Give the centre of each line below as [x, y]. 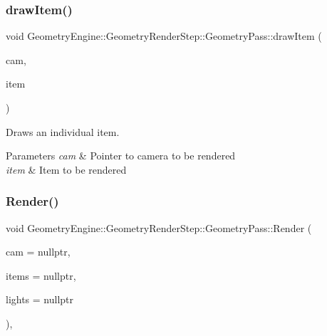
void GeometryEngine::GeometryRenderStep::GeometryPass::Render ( [159, 227]
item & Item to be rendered [66, 169]
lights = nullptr [40, 299]
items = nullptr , [41, 275]
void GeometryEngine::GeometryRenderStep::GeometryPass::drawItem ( [164, 36]
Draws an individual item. [63, 131]
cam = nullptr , [38, 252]
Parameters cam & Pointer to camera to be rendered [121, 156]
